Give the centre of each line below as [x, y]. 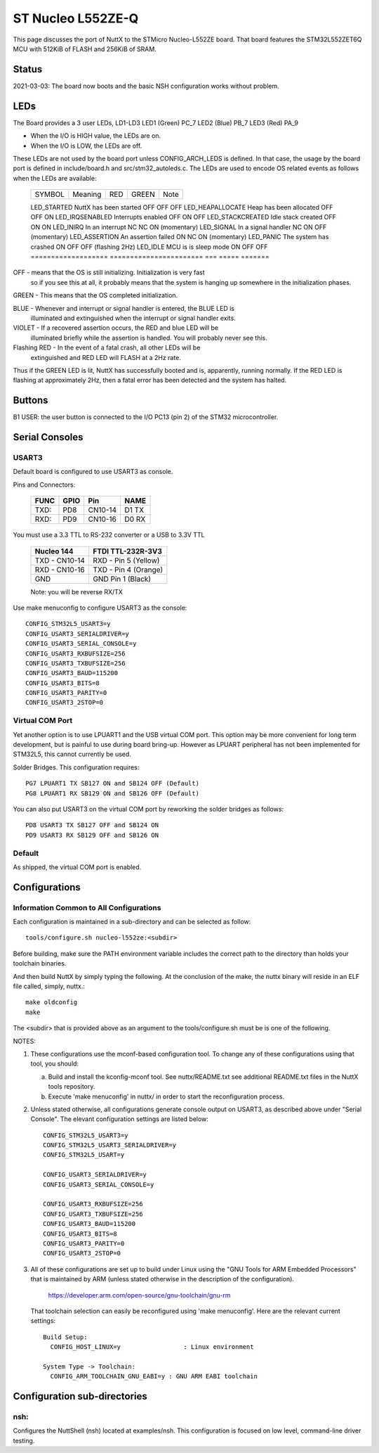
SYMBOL [50, 195]
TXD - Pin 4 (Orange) [128, 570]
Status [28, 69]
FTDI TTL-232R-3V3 [127, 551]
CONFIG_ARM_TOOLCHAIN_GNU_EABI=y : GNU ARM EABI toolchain [154, 1376]
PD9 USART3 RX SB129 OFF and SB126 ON [92, 835]
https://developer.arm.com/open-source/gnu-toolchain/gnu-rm [139, 1295]
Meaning [87, 195]
